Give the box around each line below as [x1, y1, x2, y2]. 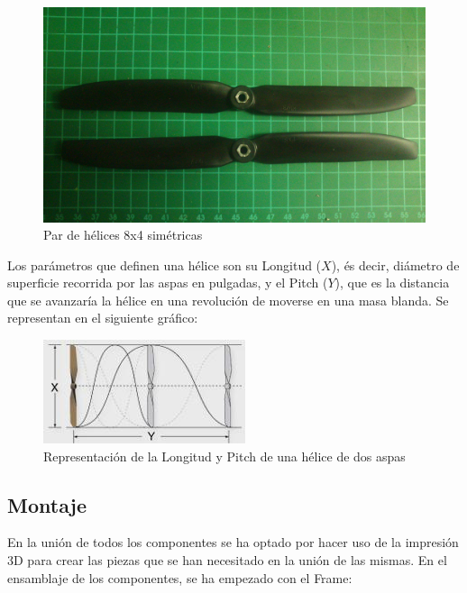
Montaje [7, 490, 87, 518]
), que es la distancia [334, 273, 450, 292]
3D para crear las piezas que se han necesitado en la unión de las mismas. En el [7, 551, 447, 570]
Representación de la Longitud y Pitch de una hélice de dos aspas [43, 446, 406, 465]
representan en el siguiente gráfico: [7, 308, 198, 327]
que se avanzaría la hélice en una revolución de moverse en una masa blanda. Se [7, 290, 449, 309]
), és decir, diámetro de [331, 255, 460, 274]
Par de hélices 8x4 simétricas [43, 225, 203, 244]
